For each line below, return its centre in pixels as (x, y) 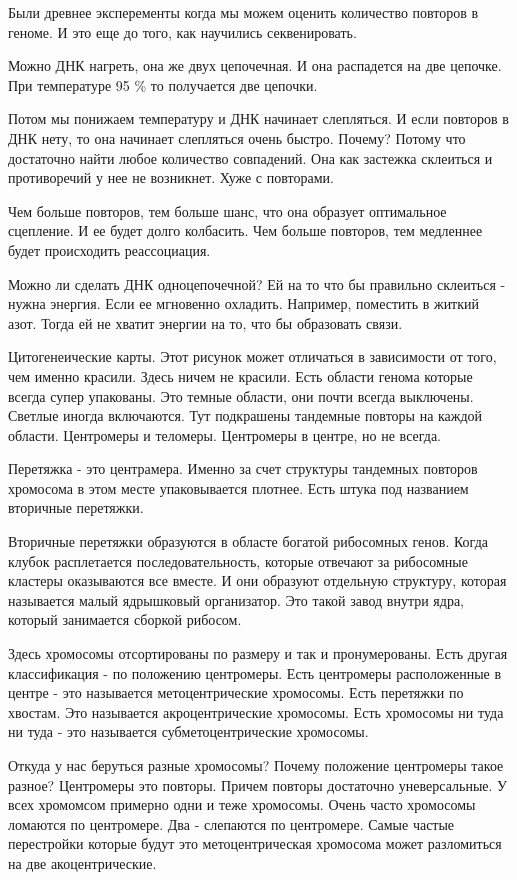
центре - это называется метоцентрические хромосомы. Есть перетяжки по (236, 692)
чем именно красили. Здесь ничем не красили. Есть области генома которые (240, 375)
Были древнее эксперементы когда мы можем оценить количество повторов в (243, 12)
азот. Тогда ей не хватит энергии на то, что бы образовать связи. (205, 322)
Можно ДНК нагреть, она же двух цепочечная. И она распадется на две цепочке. (255, 65)
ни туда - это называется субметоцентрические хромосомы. (188, 731)
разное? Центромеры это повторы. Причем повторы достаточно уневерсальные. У (257, 784)
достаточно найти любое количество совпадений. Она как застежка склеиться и (250, 157)
